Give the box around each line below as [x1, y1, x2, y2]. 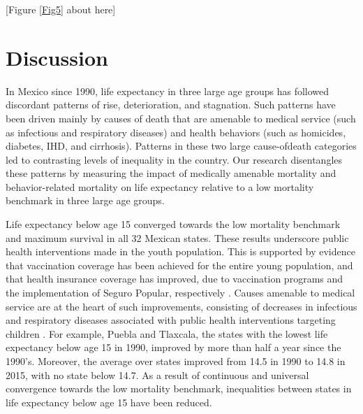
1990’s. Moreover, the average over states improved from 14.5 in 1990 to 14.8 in [6, 354, 346, 368]
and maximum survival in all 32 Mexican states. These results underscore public [6, 230, 349, 245]
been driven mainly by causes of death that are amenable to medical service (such [6, 110, 356, 125]
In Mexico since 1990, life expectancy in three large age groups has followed [6, 83, 329, 98]
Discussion [6, 43, 108, 71]
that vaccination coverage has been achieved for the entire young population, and [6, 257, 353, 272]
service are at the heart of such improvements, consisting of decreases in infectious [6, 299, 357, 313]
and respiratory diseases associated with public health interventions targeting [6, 313, 336, 327]
